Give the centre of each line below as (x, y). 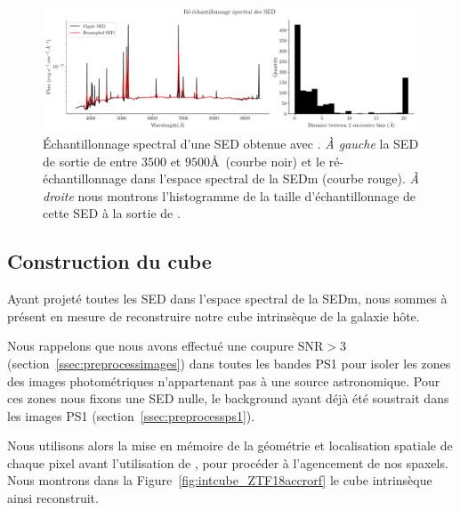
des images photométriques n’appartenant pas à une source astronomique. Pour (224, 380)
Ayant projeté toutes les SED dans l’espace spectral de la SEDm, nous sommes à (227, 299)
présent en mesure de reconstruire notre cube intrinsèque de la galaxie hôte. (214, 316)
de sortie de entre (90, 161)
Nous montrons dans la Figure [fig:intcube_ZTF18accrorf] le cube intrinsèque (220, 480)
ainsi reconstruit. (53, 498)
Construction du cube (109, 261)
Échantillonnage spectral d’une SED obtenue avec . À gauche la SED (231, 143)
